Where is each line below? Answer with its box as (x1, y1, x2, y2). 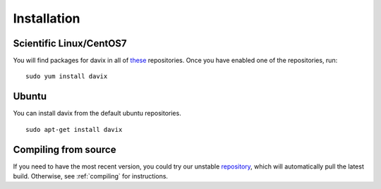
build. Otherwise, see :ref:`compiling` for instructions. (13, 172, 169, 181)
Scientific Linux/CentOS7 (13, 37, 127, 49)
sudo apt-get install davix (25, 126, 123, 133)
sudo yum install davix (25, 73, 108, 80)
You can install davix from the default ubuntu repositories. (13, 109, 181, 118)
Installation (13, 11, 80, 26)
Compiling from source (13, 143, 116, 155)
